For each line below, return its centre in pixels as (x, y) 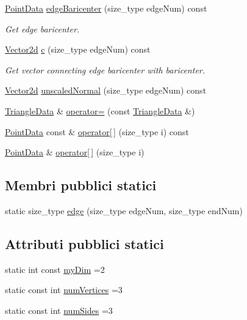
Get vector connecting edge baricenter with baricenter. (105, 69)
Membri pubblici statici (81, 185)
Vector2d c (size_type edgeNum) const (78, 49)
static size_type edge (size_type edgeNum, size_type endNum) (124, 210)
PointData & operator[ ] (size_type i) (75, 152)
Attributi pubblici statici (84, 243)
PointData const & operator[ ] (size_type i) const (97, 131)
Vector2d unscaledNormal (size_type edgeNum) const (106, 90)
